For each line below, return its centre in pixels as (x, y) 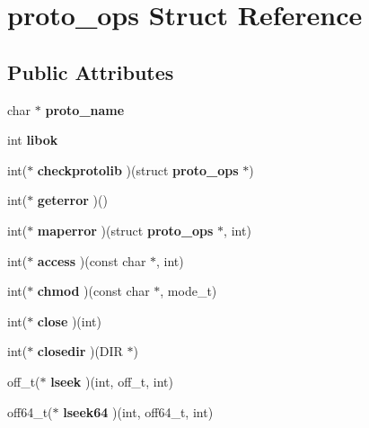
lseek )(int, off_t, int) (112, 381)
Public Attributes (91, 71)
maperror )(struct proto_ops (125, 230)
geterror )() (72, 200)
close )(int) (69, 321)
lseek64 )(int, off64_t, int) (138, 411)
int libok (33, 140)
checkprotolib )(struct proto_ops (138, 169)
